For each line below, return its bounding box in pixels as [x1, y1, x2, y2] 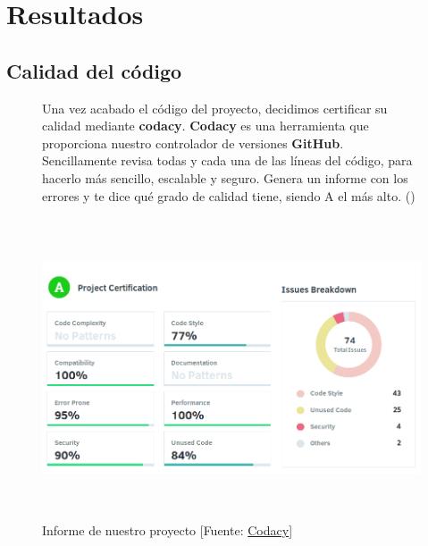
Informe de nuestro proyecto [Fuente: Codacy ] [42, 520, 293, 539]
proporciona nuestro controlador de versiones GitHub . [42, 133, 344, 152]
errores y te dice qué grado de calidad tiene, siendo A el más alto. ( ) [42, 186, 415, 205]
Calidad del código [6, 56, 182, 84]
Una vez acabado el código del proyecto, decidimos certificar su [42, 98, 388, 117]
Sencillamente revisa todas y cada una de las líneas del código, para [42, 151, 413, 170]
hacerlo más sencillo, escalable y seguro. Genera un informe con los [42, 168, 408, 187]
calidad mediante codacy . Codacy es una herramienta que [42, 116, 369, 135]
